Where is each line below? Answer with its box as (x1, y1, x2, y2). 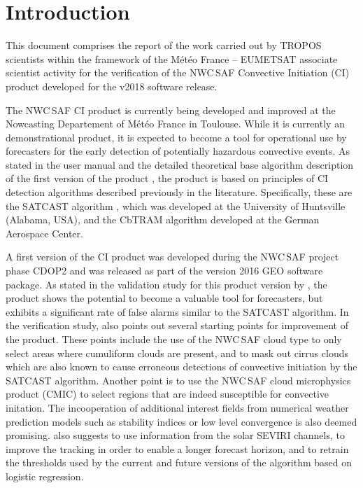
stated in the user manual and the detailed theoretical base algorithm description (6, 157, 354, 172)
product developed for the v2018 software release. (6, 78, 218, 93)
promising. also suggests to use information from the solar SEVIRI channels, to (6, 428, 345, 442)
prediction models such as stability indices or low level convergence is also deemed (6, 414, 357, 428)
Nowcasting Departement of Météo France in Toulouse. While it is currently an (6, 116, 345, 131)
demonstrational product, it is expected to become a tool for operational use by (6, 130, 347, 144)
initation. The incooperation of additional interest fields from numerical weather (6, 400, 349, 414)
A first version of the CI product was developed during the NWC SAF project (6, 249, 339, 264)
